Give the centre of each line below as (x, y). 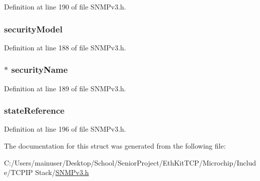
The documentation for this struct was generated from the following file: (115, 146)
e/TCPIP (19, 172)
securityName (40, 70)
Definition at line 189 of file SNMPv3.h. (65, 88)
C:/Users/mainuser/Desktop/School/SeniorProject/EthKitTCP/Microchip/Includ (130, 162)
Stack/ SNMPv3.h (62, 172)
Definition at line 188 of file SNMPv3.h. (65, 47)
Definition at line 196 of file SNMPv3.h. (65, 129)
